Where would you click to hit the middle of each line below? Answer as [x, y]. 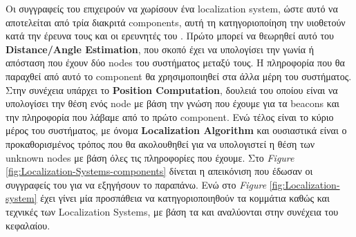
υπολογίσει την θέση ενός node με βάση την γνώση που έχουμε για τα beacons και [172, 103]
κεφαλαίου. [28, 225]
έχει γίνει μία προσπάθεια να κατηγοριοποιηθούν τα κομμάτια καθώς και [185, 198]
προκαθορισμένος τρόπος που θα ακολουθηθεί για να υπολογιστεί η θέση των [160, 143]
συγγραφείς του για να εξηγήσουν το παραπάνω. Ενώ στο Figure [136, 184]
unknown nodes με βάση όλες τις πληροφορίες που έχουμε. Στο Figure [150, 157]
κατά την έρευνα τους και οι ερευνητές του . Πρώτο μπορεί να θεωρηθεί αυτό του [170, 36]
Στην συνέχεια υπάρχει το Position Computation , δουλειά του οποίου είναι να [172, 89]
